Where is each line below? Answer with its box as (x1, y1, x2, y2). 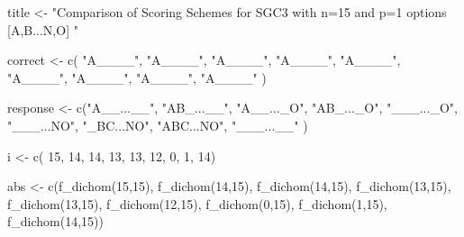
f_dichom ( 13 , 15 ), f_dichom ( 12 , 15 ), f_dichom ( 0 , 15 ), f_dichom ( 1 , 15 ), (7, 194, 387, 213)
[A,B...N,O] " (7, 20, 78, 39)
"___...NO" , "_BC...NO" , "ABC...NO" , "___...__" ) (7, 115, 308, 134)
